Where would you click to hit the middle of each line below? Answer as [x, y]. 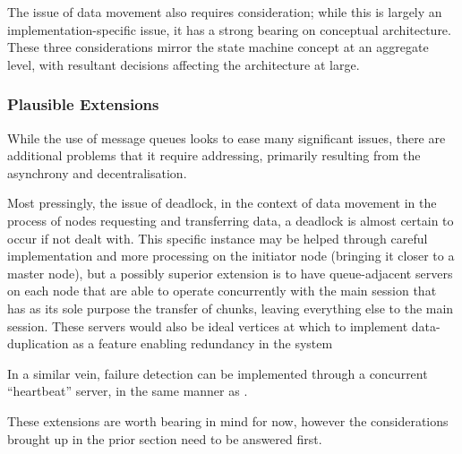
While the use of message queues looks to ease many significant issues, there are [227, 137]
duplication [38, 343]
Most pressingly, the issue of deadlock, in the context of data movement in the [222, 203]
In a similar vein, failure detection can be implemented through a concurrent [218, 373]
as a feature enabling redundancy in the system [203, 343]
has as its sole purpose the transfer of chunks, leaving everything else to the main [231, 308]
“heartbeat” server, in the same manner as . [128, 391]
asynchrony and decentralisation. [97, 172]
